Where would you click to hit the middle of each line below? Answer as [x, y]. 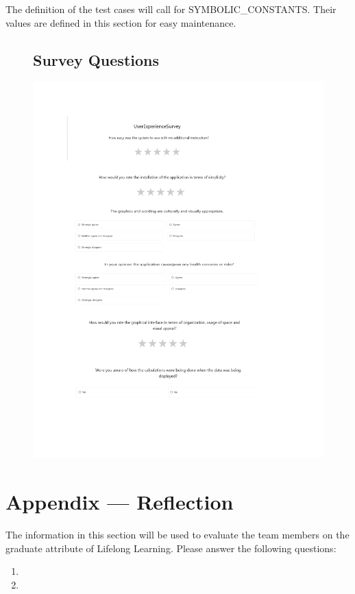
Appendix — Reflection [120, 502]
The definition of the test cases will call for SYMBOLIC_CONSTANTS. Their [171, 9]
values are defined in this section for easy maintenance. [121, 22]
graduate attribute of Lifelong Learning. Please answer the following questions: [171, 548]
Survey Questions [96, 59]
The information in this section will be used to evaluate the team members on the [177, 534]
